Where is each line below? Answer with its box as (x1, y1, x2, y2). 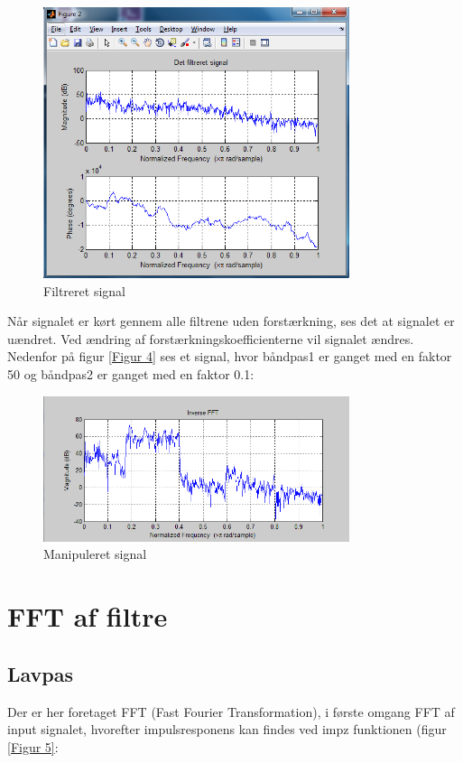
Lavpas (7, 659, 74, 687)
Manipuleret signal (43, 544, 147, 563)
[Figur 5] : (7, 737, 59, 756)
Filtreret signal (43, 281, 125, 300)
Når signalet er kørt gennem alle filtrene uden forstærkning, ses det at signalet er (7, 312, 455, 330)
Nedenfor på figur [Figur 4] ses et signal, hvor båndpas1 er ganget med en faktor (7, 347, 452, 366)
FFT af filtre (7, 598, 168, 635)
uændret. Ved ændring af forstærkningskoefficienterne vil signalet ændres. (7, 329, 414, 348)
